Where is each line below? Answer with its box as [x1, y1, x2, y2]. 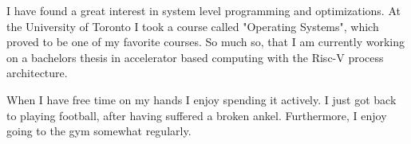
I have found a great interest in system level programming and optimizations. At [6, 2, 401, 18]
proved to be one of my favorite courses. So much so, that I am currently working [6, 33, 405, 50]
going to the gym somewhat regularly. [6, 123, 192, 139]
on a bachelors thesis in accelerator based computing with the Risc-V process [6, 49, 384, 65]
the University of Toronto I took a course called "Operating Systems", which [6, 18, 379, 34]
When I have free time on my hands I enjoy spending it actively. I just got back [6, 91, 397, 107]
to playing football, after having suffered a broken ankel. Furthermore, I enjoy [6, 107, 387, 123]
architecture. [6, 64, 68, 81]
